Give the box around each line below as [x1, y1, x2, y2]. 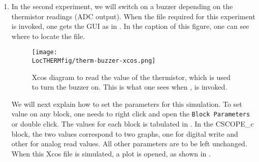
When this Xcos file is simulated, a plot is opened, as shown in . [11, 148, 211, 158]
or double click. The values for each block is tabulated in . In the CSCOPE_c [11, 118, 254, 129]
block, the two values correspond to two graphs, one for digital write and [11, 128, 238, 139]
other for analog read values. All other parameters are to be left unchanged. [11, 138, 247, 149]
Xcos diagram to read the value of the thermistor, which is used [31, 71, 231, 82]
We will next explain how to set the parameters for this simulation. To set [11, 98, 242, 109]
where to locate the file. [11, 30, 85, 41]
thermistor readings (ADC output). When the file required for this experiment [11, 11, 255, 21]
